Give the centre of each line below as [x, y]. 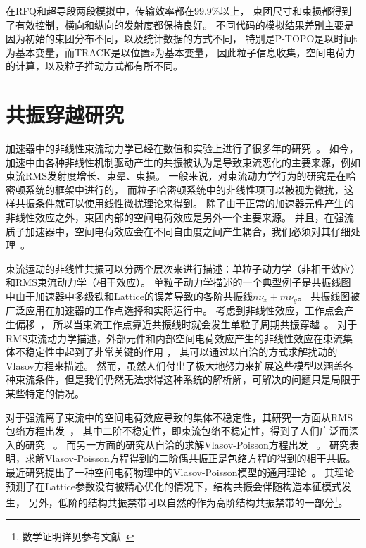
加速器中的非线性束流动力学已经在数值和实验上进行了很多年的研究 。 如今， [182, 148]
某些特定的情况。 [45, 393]
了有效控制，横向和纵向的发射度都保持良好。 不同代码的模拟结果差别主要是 [180, 24]
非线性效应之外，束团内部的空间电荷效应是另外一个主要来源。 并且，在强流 [180, 217]
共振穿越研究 [65, 114]
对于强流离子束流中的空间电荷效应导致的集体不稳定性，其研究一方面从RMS [179, 417]
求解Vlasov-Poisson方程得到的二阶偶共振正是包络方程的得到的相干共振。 [190, 458]
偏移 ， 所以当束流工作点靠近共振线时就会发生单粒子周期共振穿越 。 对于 [186, 324]
